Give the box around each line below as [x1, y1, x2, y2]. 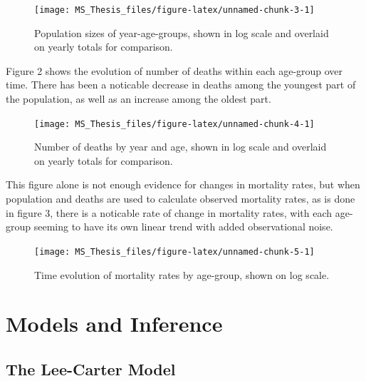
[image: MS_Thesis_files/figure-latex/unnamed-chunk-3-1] [34, 5, 315, 15]
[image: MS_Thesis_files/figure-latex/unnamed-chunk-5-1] [34, 246, 315, 257]
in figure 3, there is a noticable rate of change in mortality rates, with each [6, 205, 333, 220]
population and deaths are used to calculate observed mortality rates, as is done [6, 191, 355, 206]
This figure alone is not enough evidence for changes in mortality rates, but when [6, 177, 360, 192]
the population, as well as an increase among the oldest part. [6, 91, 271, 106]
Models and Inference [6, 309, 223, 338]
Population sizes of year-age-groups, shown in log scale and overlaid [34, 25, 329, 40]
